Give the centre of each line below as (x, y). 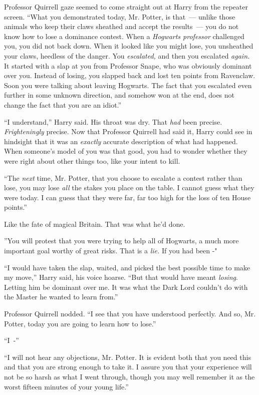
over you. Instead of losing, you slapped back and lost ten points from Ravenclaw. (130, 75)
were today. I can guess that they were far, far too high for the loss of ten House (127, 197)
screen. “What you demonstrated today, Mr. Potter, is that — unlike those (120, 16)
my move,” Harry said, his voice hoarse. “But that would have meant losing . (121, 277)
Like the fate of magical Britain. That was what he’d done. (95, 224)
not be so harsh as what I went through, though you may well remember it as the (129, 376)
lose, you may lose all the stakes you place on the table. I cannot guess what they (129, 187)
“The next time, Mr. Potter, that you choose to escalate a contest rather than (123, 177)
